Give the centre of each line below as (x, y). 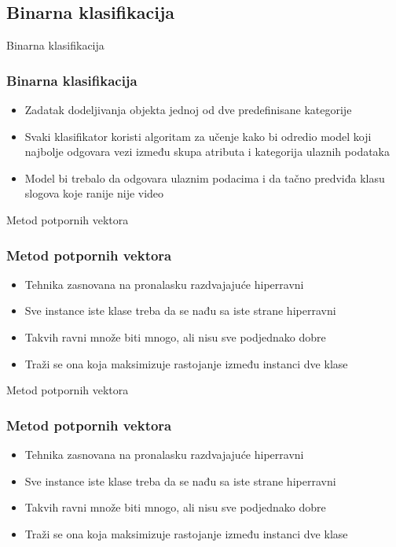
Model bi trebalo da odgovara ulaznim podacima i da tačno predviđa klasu (205, 177)
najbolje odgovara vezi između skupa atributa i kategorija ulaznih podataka (207, 152)
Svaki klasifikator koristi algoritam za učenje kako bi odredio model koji (198, 136)
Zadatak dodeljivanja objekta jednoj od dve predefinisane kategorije (188, 110)
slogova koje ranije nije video (94, 193)
